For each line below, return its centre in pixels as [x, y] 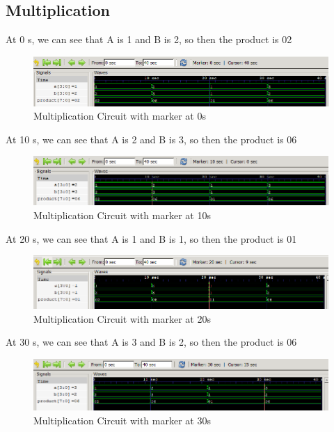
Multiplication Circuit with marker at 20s [122, 318]
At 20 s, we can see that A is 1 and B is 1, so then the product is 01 [151, 238]
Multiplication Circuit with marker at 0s [120, 116]
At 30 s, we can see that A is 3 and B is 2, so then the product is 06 [151, 342]
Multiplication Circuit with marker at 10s [122, 215]
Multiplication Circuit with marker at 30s [122, 420]
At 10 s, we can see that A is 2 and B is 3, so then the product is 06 [151, 139]
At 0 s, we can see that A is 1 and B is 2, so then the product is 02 [149, 39]
